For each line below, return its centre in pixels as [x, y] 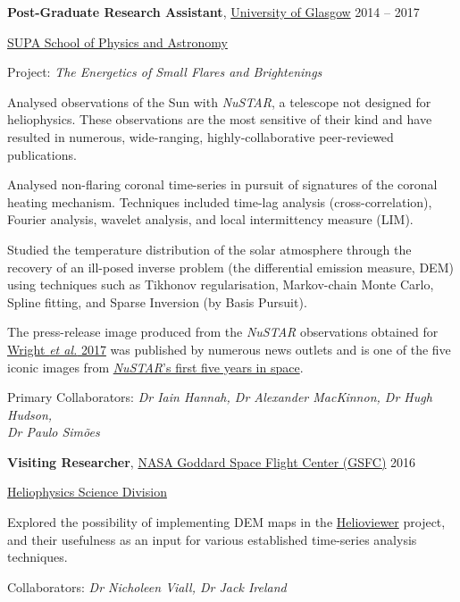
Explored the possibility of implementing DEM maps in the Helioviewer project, [226, 522]
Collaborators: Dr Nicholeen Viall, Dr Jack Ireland [147, 586]
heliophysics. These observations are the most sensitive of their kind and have [220, 119]
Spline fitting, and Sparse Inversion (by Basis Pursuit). [157, 301]
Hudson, [30, 414]
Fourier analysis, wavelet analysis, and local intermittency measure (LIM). [210, 219]
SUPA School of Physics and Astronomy [117, 42]
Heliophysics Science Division [87, 492]
